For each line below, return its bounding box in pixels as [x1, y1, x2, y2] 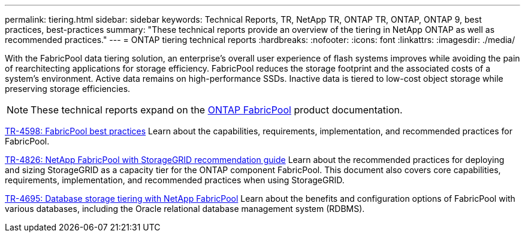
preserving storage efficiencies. [5, 84, 131, 94]
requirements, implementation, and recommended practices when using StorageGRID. [5, 175, 345, 185]
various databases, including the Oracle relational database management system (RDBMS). [5, 204, 365, 214]
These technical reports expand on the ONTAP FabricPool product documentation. [31, 104, 403, 116]
